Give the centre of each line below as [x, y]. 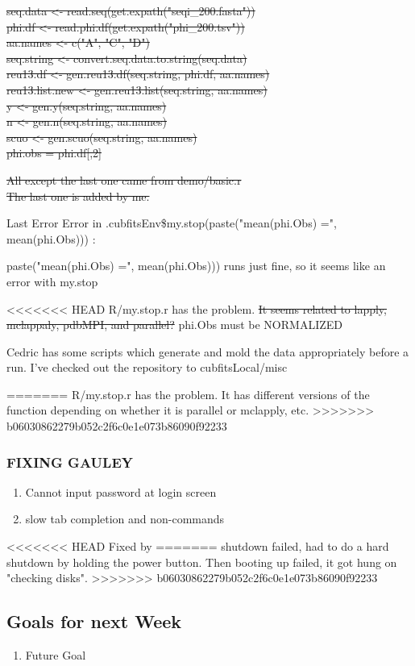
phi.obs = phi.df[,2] [54, 153]
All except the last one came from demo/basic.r [124, 179]
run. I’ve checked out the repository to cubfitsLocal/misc [147, 367]
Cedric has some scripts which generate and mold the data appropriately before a [208, 351]
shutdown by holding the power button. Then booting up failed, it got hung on [202, 562]
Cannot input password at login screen [121, 491]
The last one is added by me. [78, 196]
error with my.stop [52, 281]
